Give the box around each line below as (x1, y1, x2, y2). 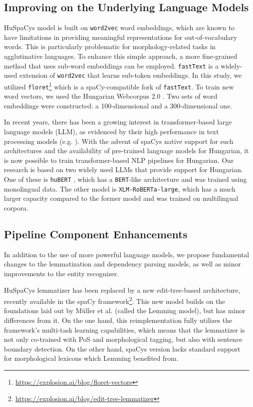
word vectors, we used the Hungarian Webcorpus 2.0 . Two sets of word (4, 91, 217, 101)
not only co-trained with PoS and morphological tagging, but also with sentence (4, 334, 243, 344)
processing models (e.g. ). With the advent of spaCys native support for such (4, 136, 234, 146)
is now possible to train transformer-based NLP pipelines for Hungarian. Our (4, 155, 234, 165)
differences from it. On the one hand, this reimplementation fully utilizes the (4, 315, 232, 325)
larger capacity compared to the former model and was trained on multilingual (4, 193, 238, 203)
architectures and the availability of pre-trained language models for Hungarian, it (4, 145, 249, 156)
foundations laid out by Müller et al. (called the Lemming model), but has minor (4, 305, 246, 316)
